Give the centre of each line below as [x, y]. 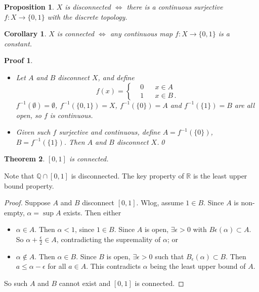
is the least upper [220, 175]
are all [245, 105]
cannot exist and [85, 283]
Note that [19, 175]
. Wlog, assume [160, 202]
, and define [116, 77]
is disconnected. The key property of [127, 175]
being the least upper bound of [198, 266]
